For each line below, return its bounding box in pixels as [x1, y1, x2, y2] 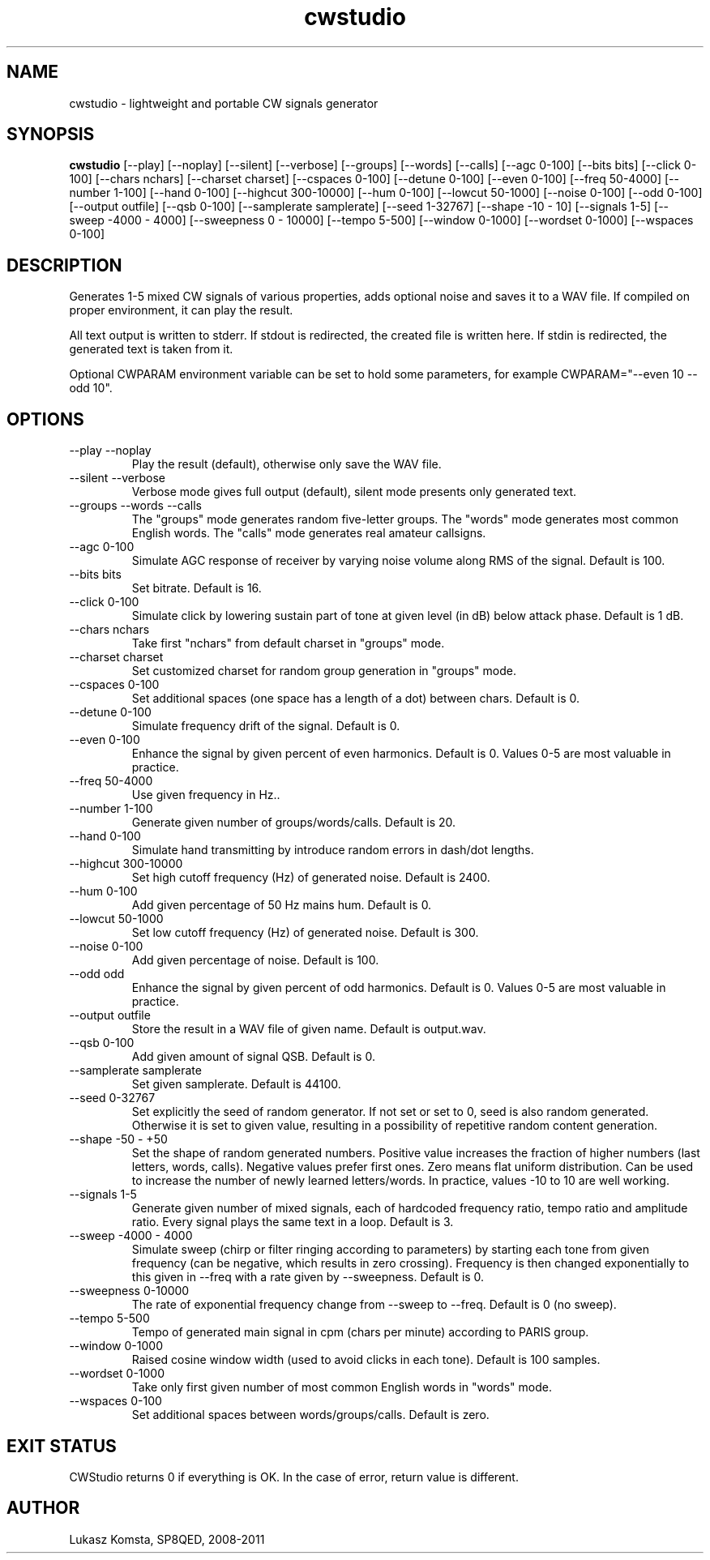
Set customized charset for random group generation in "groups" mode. [131, 664, 516, 678]
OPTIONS [6, 408, 84, 430]
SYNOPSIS [6, 124, 95, 145]
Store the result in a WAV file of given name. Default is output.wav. [131, 1022, 486, 1036]
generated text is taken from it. [69, 342, 233, 357]
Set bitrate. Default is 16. [131, 581, 262, 596]
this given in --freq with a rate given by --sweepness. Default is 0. [131, 1270, 485, 1284]
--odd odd [69, 967, 125, 981]
